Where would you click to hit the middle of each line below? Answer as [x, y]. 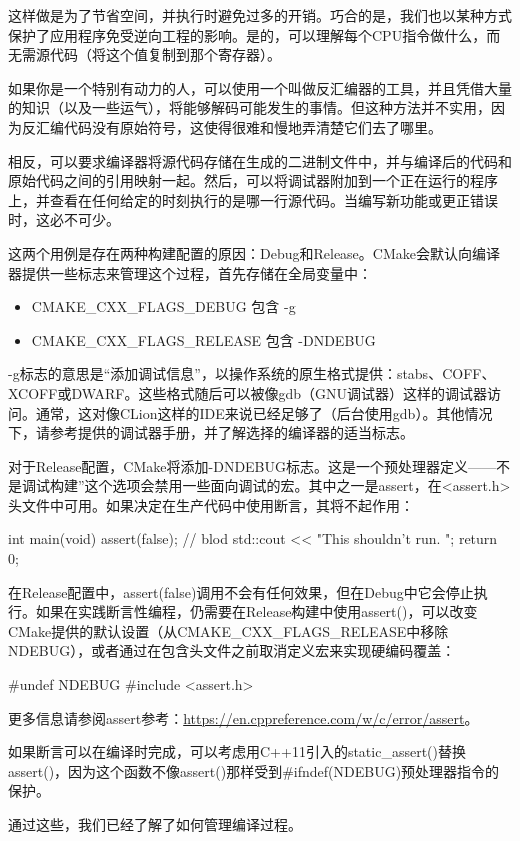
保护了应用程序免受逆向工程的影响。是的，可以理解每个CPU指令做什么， [247, 34]
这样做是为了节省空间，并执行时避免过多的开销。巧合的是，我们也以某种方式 [260, 15]
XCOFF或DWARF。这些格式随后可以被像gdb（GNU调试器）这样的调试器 [248, 392]
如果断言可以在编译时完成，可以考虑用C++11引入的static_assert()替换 [237, 751]
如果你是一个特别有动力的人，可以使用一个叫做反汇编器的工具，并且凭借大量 [260, 87]
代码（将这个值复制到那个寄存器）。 [165, 54]
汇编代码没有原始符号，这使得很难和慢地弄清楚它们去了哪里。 [238, 126]
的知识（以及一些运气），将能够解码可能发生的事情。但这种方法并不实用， [249, 107]
